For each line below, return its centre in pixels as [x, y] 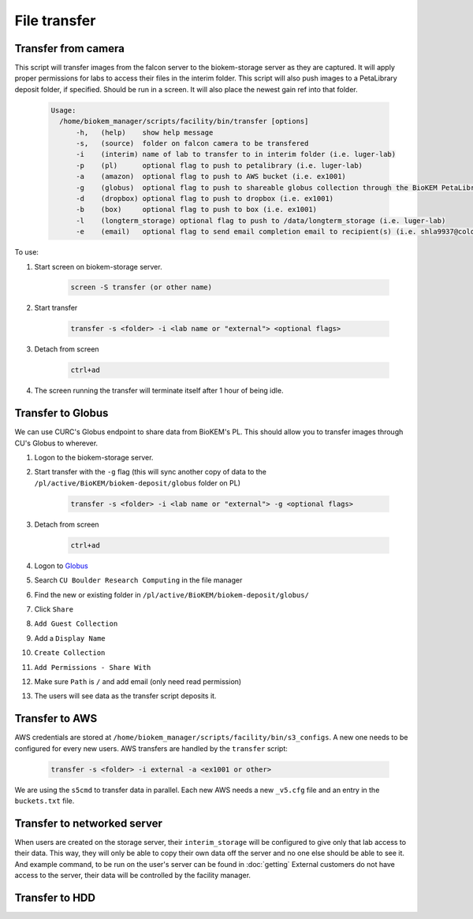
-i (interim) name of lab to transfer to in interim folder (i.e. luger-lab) [236, 154]
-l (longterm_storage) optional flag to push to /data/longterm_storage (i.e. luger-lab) [261, 220]
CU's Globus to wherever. [56, 443]
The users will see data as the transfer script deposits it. [125, 696]
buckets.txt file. [45, 801]
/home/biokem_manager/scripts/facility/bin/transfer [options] [184, 121]
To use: [27, 252]
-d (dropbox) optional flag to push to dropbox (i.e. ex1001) [205, 198]
